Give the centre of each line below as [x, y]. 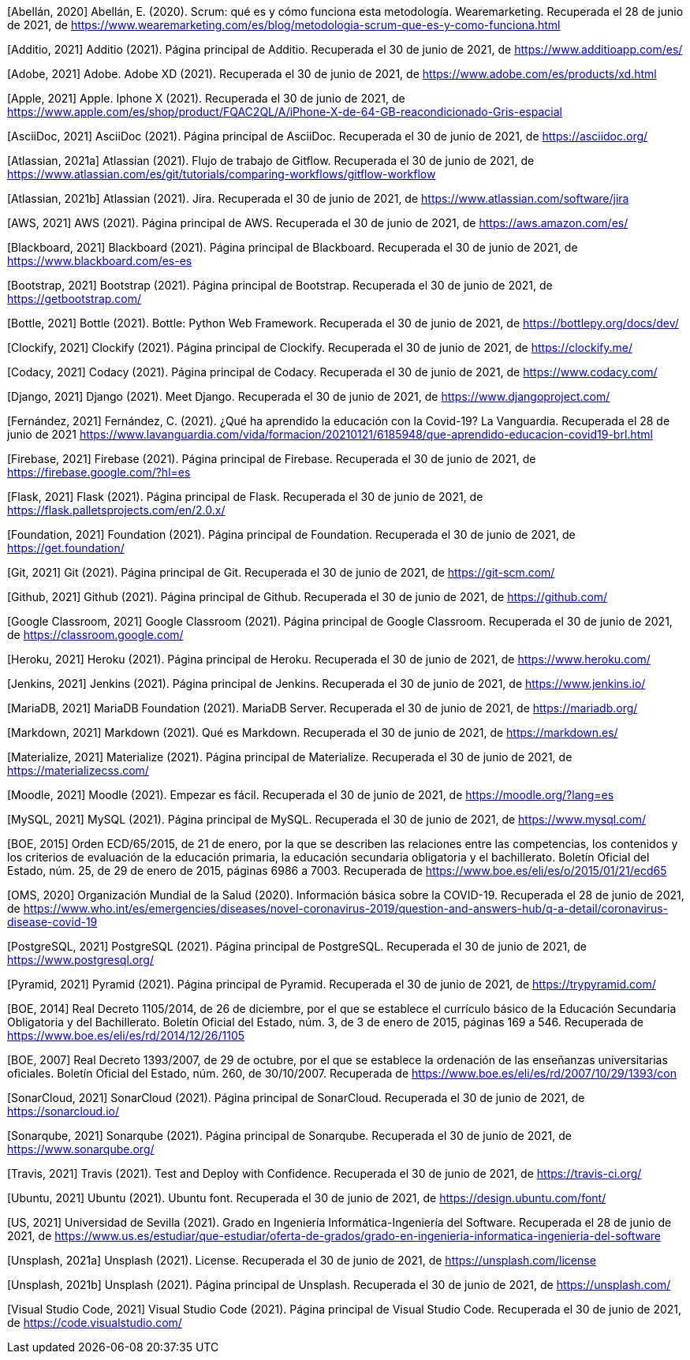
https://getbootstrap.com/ [75, 299]
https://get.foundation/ [66, 548]
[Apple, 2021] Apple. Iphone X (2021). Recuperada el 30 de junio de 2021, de [206, 98]
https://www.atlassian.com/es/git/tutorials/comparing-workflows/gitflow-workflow [222, 174]
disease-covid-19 [52, 922]
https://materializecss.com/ [78, 770]
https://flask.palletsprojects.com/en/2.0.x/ [116, 510]
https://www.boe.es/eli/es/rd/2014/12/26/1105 [126, 1035]
